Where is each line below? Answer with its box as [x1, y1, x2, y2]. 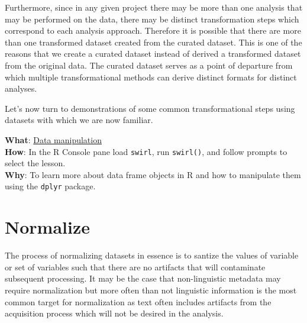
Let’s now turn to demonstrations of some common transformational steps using [5, 102, 295, 114]
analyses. [5, 82, 37, 95]
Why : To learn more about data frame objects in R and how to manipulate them [5, 168, 301, 180]
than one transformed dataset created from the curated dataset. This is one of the [5, 35, 302, 48]
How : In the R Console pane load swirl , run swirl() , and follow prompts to [5, 145, 287, 157]
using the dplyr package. [5, 180, 96, 192]
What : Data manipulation [5, 133, 102, 146]
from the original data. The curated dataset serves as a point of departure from [5, 59, 293, 71]
